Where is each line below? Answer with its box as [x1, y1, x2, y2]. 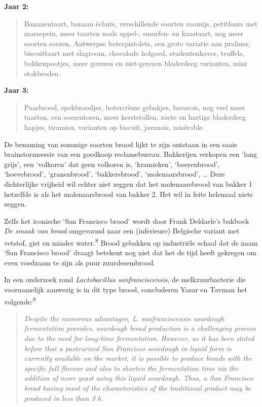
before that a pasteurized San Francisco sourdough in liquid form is [24, 343, 232, 353]
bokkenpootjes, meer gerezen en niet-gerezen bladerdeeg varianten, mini [24, 57, 247, 68]
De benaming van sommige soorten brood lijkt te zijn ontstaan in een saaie [4, 139, 238, 149]
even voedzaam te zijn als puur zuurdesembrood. [4, 257, 156, 267]
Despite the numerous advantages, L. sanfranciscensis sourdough [24, 313, 224, 323]
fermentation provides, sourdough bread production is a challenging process [24, 323, 256, 333]
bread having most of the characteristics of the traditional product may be [24, 382, 251, 393]
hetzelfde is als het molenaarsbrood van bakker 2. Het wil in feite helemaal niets [4, 188, 253, 199]
